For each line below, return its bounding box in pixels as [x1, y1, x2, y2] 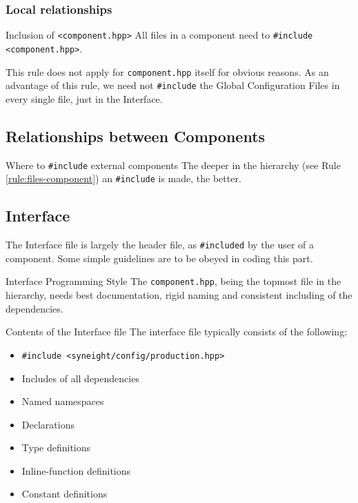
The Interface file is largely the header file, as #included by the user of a [6, 237, 315, 252]
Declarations [21, 417, 74, 431]
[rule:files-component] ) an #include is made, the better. [6, 171, 241, 186]
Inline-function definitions [21, 463, 131, 477]
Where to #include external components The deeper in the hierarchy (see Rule [6, 157, 341, 172]
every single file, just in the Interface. [6, 91, 163, 106]
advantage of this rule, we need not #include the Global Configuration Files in [6, 78, 340, 92]
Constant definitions [21, 486, 108, 501]
